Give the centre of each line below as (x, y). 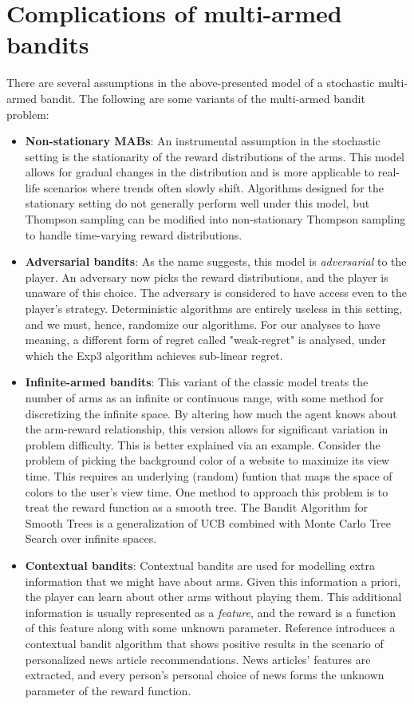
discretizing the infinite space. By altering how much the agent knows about (211, 413)
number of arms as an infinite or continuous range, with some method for (205, 397)
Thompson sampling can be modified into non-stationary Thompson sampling (215, 219)
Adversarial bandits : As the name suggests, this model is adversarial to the (216, 261)
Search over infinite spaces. (91, 538)
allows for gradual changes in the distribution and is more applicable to (200, 172)
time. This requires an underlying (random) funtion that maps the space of (209, 475)
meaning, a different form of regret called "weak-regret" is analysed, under (206, 340)
